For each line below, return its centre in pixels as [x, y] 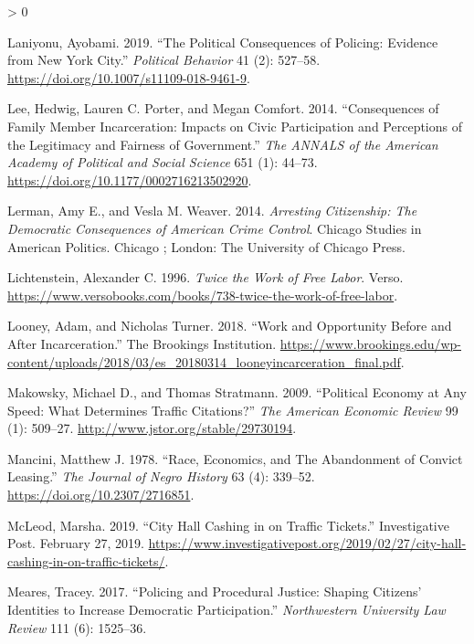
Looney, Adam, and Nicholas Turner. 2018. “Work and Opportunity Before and [230, 326]
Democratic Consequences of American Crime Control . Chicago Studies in [215, 228]
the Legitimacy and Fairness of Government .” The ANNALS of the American [223, 144]
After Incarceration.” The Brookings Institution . [142, 343]
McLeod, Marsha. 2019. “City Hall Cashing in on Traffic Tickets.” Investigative [228, 525]
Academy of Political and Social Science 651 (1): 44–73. [163, 162]
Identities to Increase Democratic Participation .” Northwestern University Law [226, 610]
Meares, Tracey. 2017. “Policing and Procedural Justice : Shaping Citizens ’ [215, 591]
